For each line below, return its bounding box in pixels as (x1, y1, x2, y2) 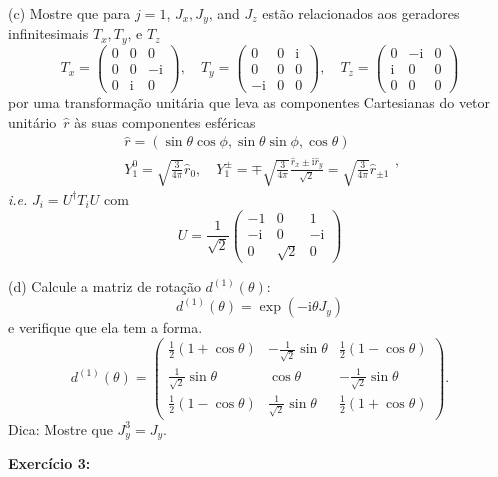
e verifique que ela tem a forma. (8, 317, 203, 338)
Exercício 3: (8, 453, 91, 474)
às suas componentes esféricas (74, 111, 256, 132)
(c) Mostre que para (8, 3, 131, 23)
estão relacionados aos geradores (262, 3, 460, 23)
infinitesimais (8, 23, 89, 44)
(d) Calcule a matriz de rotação (8, 276, 201, 297)
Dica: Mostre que (8, 418, 113, 439)
